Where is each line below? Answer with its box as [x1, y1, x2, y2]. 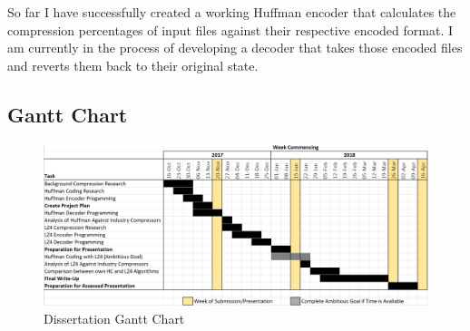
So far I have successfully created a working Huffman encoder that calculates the [7, 3, 456, 21]
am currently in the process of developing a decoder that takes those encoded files [7, 38, 463, 57]
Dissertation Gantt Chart [44, 309, 185, 328]
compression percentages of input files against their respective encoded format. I [7, 20, 454, 39]
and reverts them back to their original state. [7, 55, 259, 74]
